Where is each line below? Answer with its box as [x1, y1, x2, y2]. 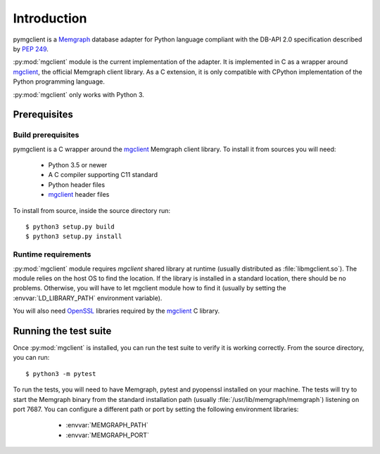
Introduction [13, 11, 87, 26]
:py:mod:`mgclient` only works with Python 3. [13, 90, 144, 98]
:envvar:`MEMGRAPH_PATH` [65, 421, 148, 429]
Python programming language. [13, 77, 105, 86]
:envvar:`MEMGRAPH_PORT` [65, 431, 149, 439]
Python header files [48, 180, 106, 189]
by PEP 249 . [13, 44, 49, 53]
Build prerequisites [13, 130, 80, 140]
